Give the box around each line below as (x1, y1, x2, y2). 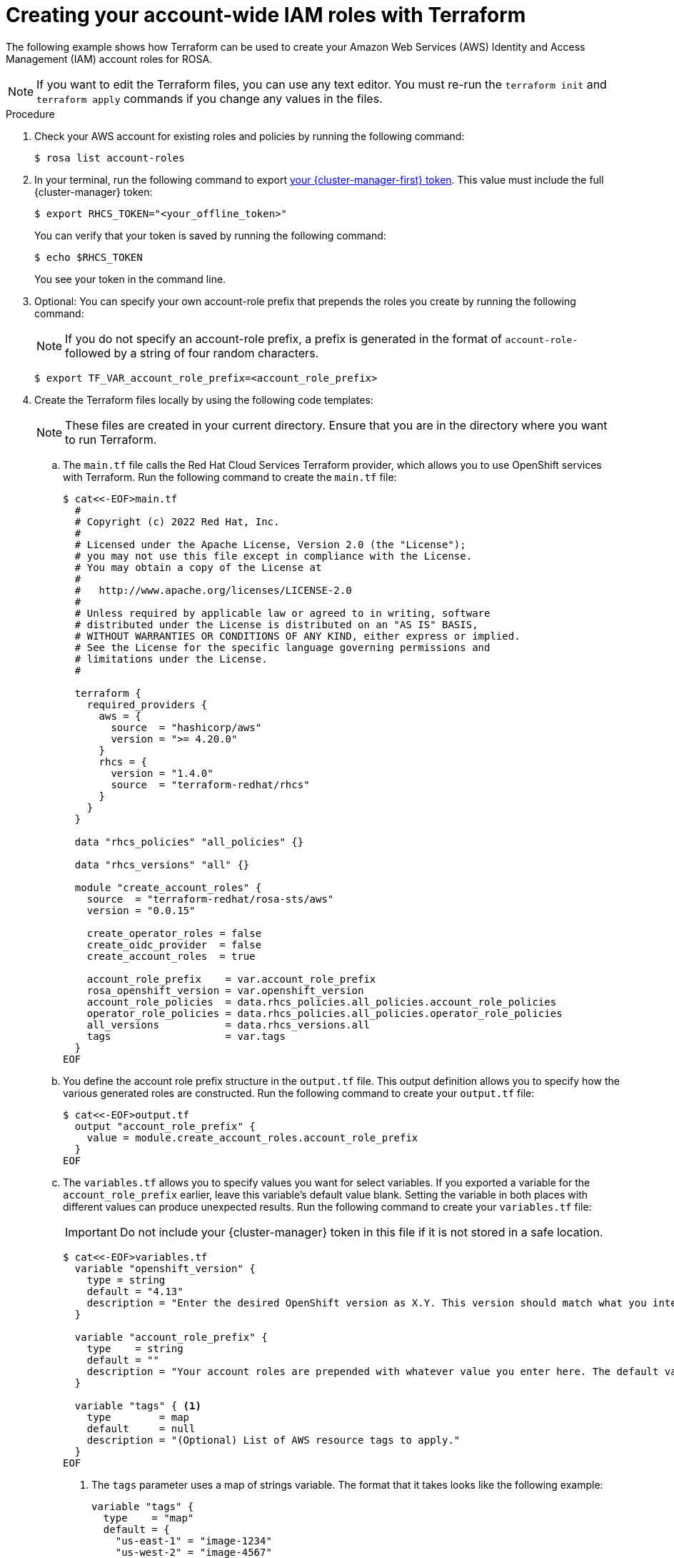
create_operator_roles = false (86, 927, 262, 939)
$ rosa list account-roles (34, 152, 185, 164)
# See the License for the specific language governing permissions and (74, 641, 491, 653)
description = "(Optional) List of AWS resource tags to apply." (86, 1434, 461, 1446)
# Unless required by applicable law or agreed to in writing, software (74, 607, 491, 619)
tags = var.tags (86, 1030, 286, 1042)
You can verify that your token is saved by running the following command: (34, 229, 386, 242)
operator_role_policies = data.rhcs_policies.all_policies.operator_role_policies (86, 1007, 563, 1019)
